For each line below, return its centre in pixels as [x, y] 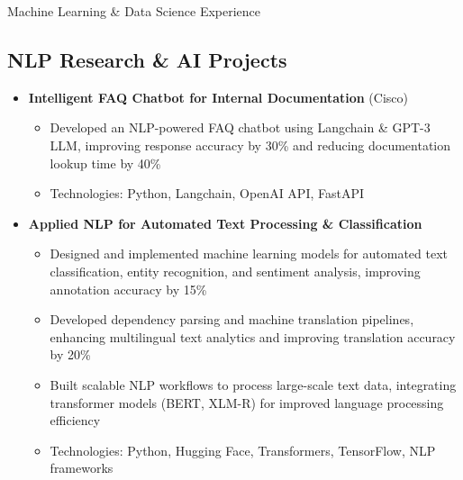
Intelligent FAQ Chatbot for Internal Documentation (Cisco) [218, 97]
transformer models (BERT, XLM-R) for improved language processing [247, 402]
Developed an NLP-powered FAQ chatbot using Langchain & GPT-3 [240, 127]
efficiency [75, 420]
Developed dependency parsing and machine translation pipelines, [232, 319]
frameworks [82, 468]
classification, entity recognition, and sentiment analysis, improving [235, 271]
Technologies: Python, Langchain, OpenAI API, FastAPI [207, 193]
